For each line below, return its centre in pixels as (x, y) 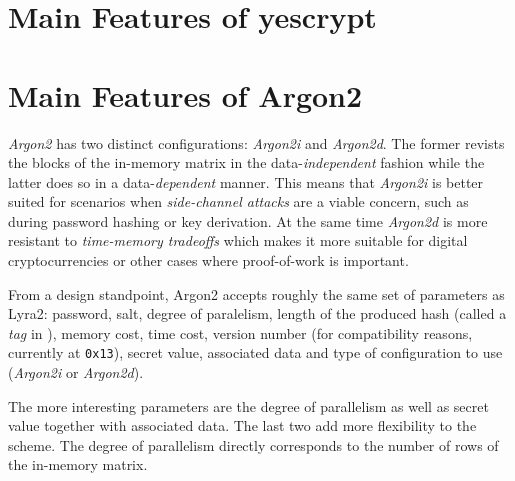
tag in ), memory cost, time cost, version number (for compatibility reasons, (240, 332)
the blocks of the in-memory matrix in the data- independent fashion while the (246, 162)
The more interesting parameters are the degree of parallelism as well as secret (248, 405)
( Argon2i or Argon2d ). (76, 372)
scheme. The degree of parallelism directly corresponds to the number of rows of (253, 444)
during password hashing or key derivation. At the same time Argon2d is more (248, 220)
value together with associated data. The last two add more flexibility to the (242, 425)
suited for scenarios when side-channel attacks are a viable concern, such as (238, 201)
